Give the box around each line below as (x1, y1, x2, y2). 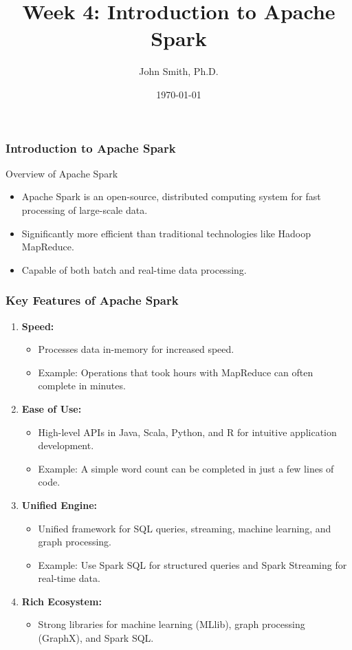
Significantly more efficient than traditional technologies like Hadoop (21, 226, 311, 240)
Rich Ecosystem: (21, 594, 102, 608)
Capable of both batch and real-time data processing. (21, 262, 247, 277)
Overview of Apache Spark (5, 166, 118, 180)
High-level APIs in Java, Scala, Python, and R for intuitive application (38, 424, 337, 439)
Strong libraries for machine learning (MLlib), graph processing (38, 617, 305, 631)
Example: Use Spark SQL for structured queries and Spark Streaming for (38, 557, 347, 572)
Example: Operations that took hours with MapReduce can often (38, 365, 313, 379)
